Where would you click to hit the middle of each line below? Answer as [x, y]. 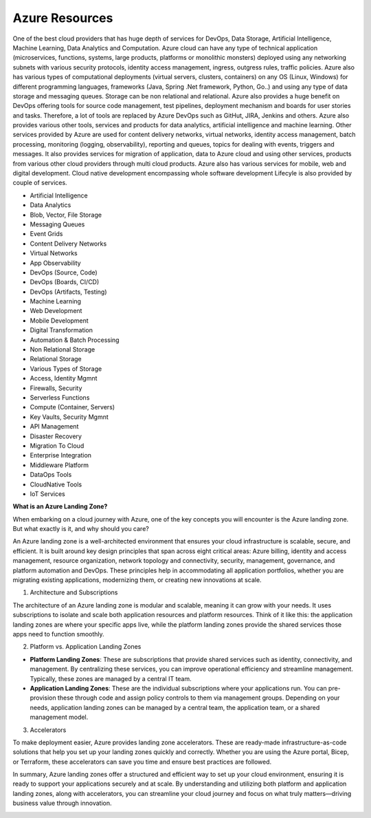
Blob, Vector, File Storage [66, 215]
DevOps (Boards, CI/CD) [65, 282]
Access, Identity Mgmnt [64, 378]
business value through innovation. [62, 803]
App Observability [56, 263]
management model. [59, 717]
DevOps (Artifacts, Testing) [68, 292]
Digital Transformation [61, 330]
